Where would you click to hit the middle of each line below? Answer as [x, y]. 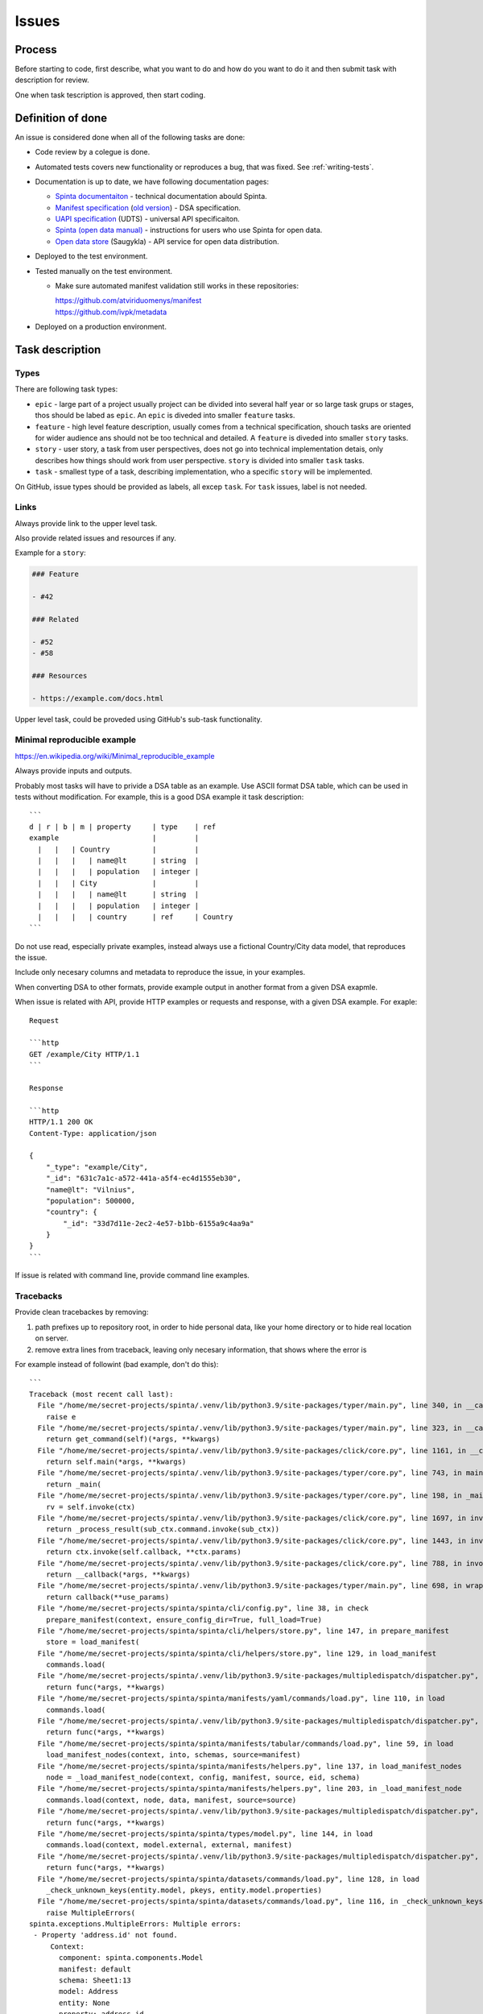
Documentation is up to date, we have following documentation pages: [152, 181]
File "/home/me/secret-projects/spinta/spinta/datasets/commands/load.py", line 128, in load [229, 1879]
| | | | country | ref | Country [135, 917]
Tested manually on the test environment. [104, 271]
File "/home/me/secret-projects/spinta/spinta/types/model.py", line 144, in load [205, 1834]
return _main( [74, 1484]
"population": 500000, [91, 1201]
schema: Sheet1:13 [95, 1981]
